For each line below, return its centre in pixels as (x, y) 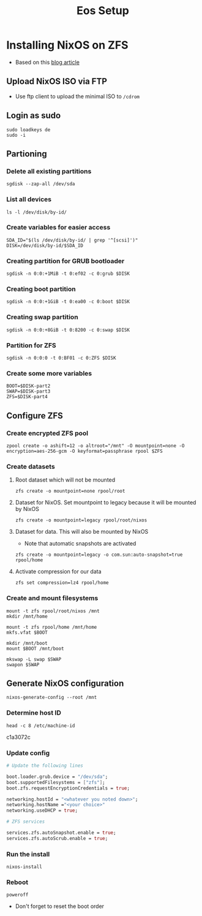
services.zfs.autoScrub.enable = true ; (57, 838)
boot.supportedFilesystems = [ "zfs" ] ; (56, 782)
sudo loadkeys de (28, 129)
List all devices (29, 199)
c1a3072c (18, 737)
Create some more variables (49, 373)
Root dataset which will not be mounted (65, 480)
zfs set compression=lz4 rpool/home (62, 583)
